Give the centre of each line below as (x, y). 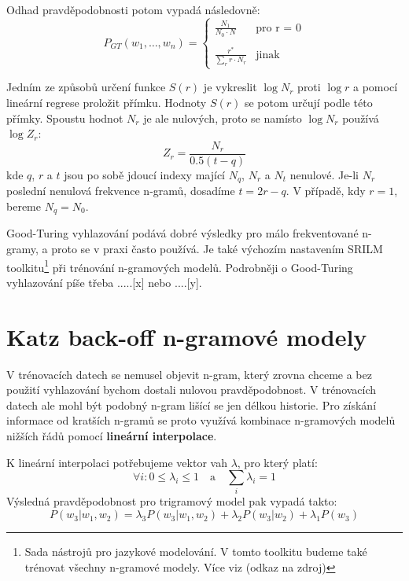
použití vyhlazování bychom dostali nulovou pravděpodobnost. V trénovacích (192, 390)
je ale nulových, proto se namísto (223, 118)
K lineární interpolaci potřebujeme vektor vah (117, 462)
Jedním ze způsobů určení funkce (86, 87)
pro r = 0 (278, 28)
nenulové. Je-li (324, 174)
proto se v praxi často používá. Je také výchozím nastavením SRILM (217, 248)
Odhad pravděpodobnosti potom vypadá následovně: (133, 9)
